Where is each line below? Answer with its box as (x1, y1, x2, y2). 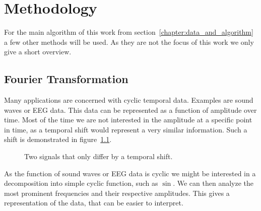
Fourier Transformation (4, 71, 128, 87)
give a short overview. (4, 46, 72, 57)
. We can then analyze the (173, 178, 254, 188)
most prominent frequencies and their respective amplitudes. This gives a (4, 187, 230, 198)
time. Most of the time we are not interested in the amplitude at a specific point (4, 114, 252, 125)
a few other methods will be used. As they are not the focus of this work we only (4, 36, 254, 47)
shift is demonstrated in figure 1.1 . (4, 134, 112, 145)
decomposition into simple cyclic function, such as (4, 178, 158, 188)
